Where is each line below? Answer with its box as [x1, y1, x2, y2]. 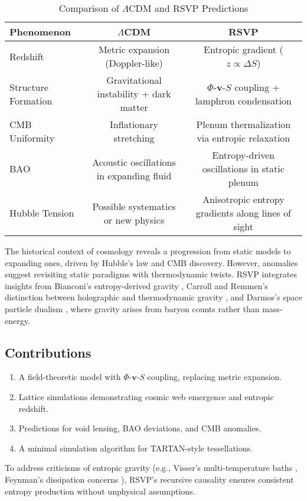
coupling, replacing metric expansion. [147, 371, 282, 383]
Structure [9, 80, 48, 94]
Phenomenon [9, 25, 71, 38]
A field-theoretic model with [18, 371, 121, 383]
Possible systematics [92, 199, 176, 213]
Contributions [5, 343, 92, 361]
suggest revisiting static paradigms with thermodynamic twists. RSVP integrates [5, 268, 298, 280]
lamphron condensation [195, 93, 292, 107]
